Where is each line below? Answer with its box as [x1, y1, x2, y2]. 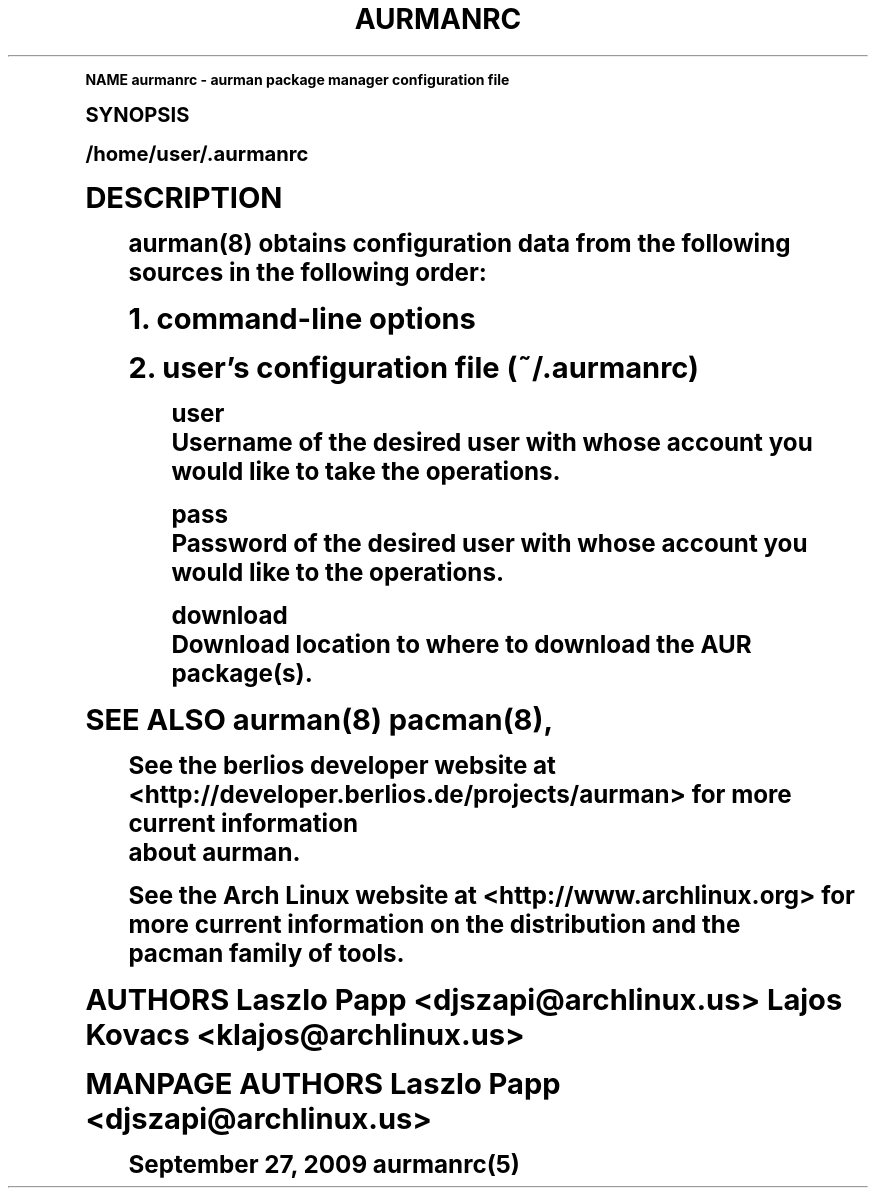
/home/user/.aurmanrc [85, 140, 309, 166]
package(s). [171, 658, 313, 688]
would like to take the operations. [171, 456, 561, 486]
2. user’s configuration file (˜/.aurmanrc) [128, 349, 699, 385]
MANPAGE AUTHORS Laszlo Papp [85, 1065, 561, 1101]
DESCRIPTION [85, 179, 283, 215]
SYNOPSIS [85, 101, 190, 127]
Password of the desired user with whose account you [171, 528, 808, 558]
